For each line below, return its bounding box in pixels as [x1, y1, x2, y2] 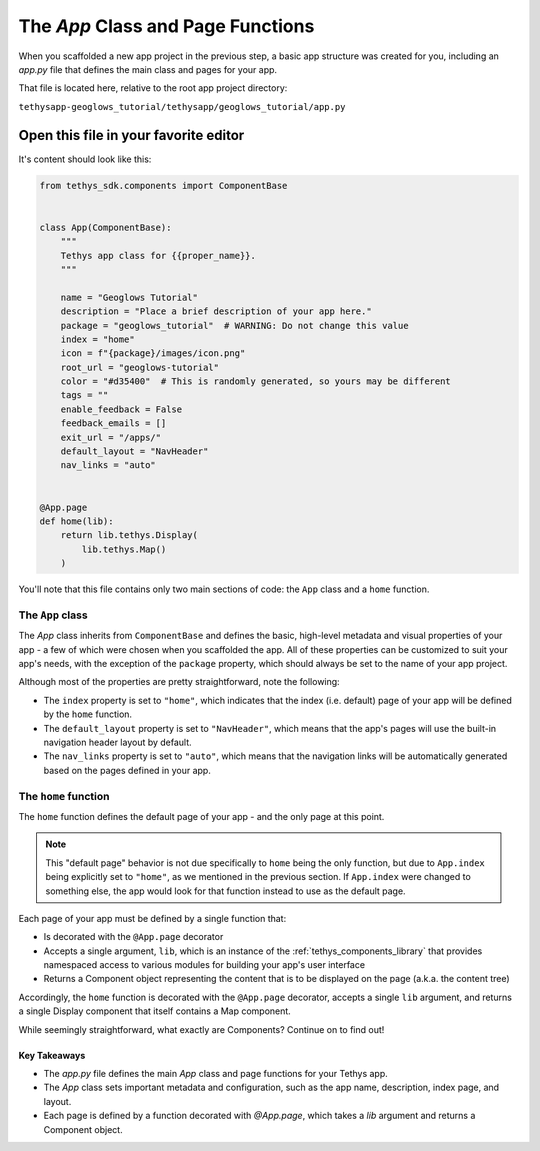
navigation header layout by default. [43, 736, 192, 749]
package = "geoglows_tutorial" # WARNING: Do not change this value [60, 320, 409, 331]
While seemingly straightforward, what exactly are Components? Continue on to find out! [18, 1023, 385, 1035]
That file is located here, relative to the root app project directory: [18, 82, 288, 94]
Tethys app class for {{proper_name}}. [60, 250, 257, 261]
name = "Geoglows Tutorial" [60, 291, 199, 303]
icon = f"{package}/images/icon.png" [60, 348, 246, 359]
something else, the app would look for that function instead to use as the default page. [45, 885, 406, 897]
